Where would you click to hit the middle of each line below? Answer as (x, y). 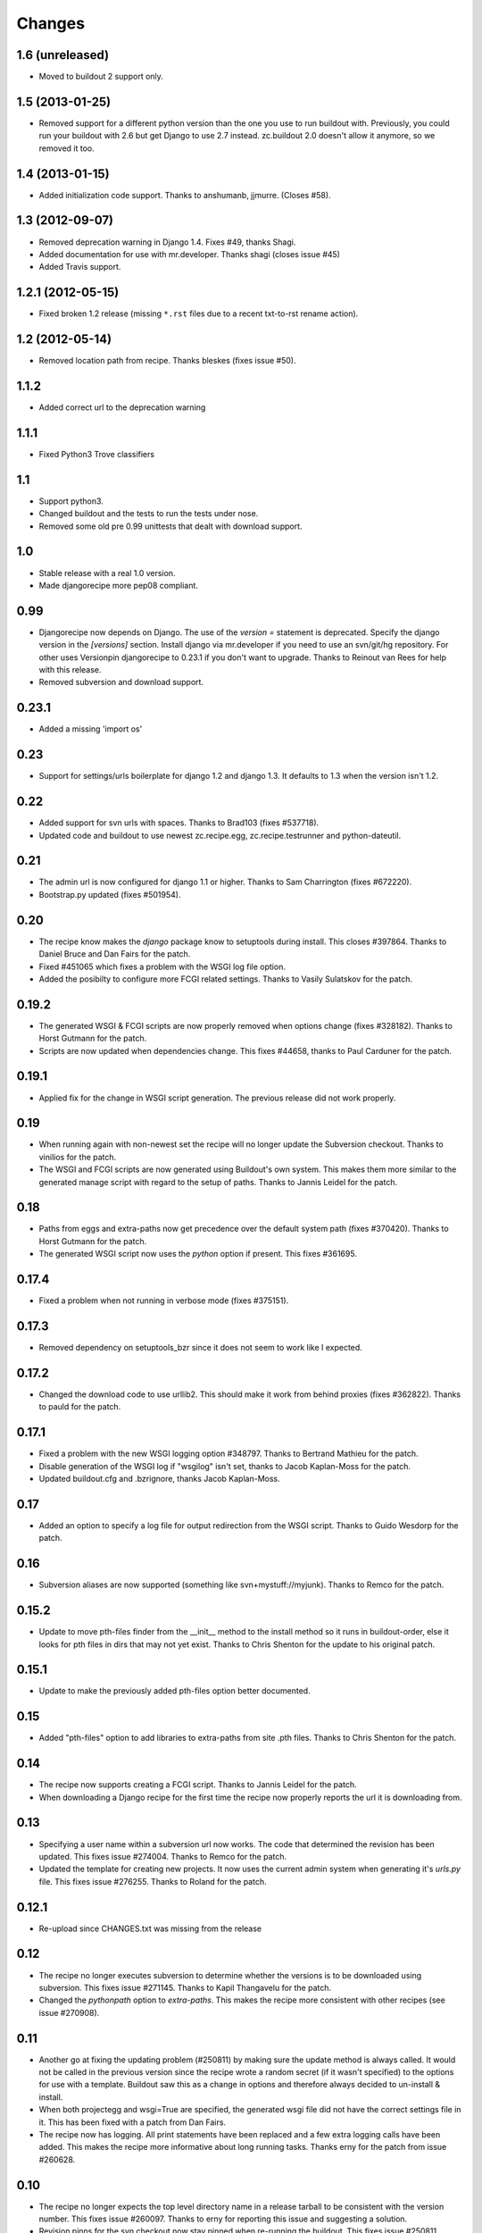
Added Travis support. (80, 267)
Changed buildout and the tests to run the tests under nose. (149, 514)
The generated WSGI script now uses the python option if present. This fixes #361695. (198, 1254)
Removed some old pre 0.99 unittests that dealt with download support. (170, 526)
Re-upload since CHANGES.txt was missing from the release (150, 1928)
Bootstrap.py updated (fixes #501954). (110, 894)
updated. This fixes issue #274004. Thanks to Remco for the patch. (163, 1856)
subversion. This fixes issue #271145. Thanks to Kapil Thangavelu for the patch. (185, 1987)
